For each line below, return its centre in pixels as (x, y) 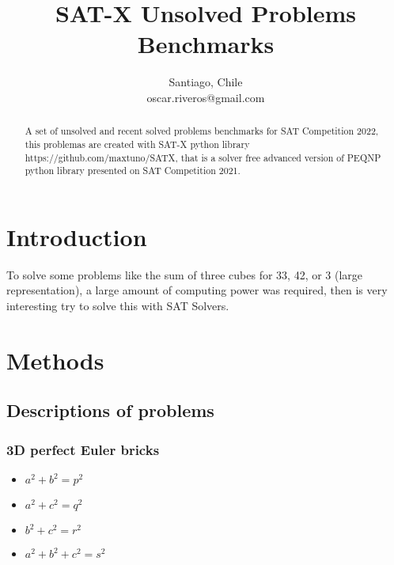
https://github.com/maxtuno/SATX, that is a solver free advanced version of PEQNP (203, 157)
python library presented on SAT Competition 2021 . (133, 171)
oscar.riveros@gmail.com (206, 97)
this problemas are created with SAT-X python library (137, 144)
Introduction (77, 236)
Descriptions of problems (110, 410)
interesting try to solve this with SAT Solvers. (118, 306)
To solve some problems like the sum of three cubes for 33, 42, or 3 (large (185, 274)
